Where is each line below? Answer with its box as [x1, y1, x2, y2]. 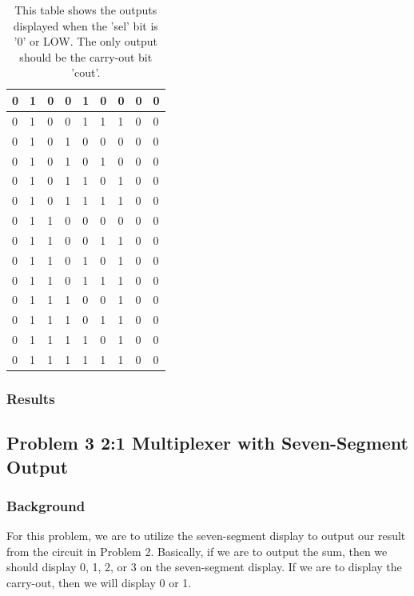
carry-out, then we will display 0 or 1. [6, 574, 192, 591]
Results [6, 388, 55, 408]
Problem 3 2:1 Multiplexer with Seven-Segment [6, 430, 408, 455]
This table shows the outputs [14, 2, 157, 18]
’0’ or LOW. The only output [14, 33, 158, 50]
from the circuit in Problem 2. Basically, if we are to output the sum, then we [6, 542, 388, 559]
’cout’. [71, 64, 101, 81]
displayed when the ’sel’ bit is [13, 17, 158, 34]
